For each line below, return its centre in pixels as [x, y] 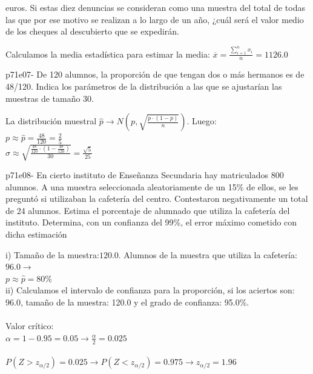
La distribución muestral [51, 121]
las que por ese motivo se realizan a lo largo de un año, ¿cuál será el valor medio [155, 19]
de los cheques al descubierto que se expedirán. [92, 31]
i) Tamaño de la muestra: [52, 254]
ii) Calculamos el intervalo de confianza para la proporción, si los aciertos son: [150, 290]
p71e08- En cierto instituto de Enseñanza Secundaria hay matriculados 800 [145, 175]
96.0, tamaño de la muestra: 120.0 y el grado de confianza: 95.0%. [127, 302]
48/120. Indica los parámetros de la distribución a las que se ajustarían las [144, 86]
